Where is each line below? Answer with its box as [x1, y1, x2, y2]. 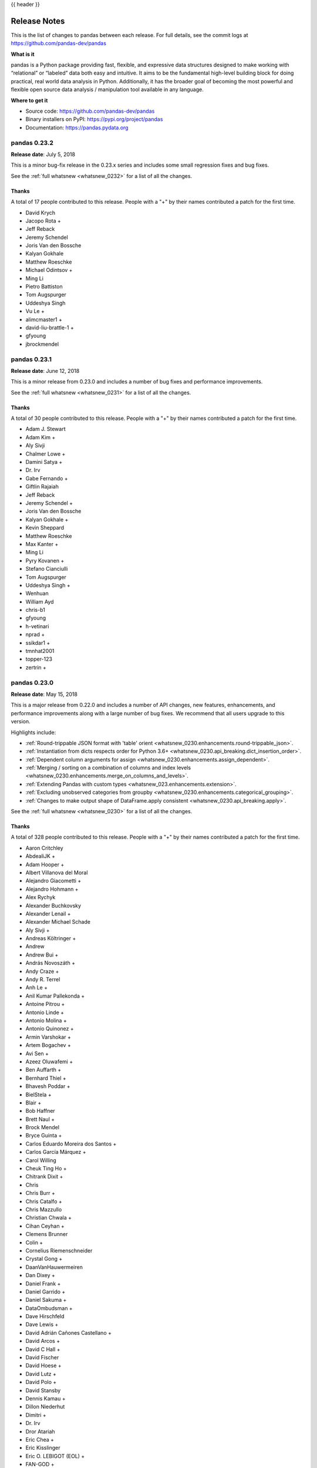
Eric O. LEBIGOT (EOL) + [25, 1452, 85, 1459]
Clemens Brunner [25, 1231, 68, 1238]
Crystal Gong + [25, 1255, 63, 1262]
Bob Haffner [25, 1107, 55, 1115]
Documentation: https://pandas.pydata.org [25, 124, 129, 131]
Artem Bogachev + [25, 1042, 72, 1049]
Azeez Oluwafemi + [25, 1058, 73, 1065]
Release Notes [11, 16, 65, 26]
